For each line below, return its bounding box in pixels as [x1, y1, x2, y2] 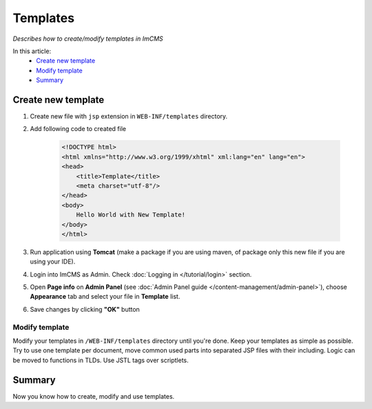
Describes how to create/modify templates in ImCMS [12, 34, 163, 43]
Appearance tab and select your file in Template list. [30, 292, 180, 301]
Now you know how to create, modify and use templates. [12, 392, 175, 400]
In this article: [12, 47, 52, 55]
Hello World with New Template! [76, 211, 186, 219]
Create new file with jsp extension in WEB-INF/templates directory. [30, 112, 228, 121]
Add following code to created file [30, 125, 127, 133]
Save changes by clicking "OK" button [30, 305, 141, 313]
